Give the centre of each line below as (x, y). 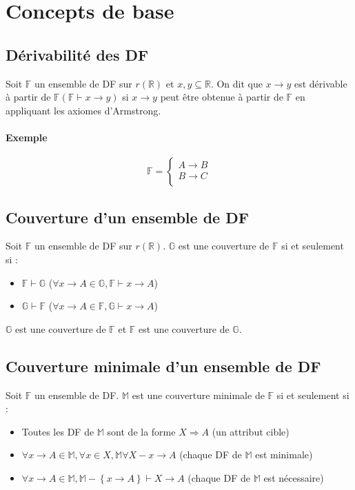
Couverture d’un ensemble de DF (127, 217)
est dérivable (321, 83)
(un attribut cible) (251, 431)
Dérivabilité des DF (77, 54)
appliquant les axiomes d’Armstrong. (83, 110)
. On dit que (236, 83)
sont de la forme (141, 431)
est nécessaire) (294, 477)
